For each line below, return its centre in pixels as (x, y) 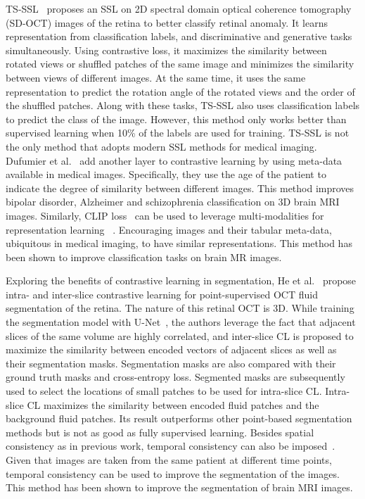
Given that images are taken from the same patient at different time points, (169, 460)
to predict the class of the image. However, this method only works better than (176, 119)
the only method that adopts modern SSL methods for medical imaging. (161, 146)
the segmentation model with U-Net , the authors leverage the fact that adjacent (181, 322)
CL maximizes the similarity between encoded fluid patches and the (173, 404)
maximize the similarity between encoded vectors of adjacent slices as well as (171, 349)
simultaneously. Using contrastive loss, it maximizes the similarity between (166, 50)
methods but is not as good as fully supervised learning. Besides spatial (160, 432)
